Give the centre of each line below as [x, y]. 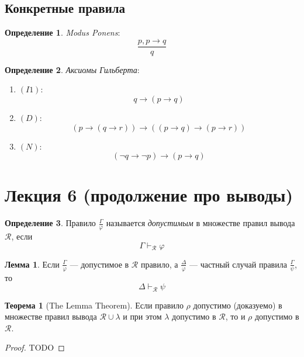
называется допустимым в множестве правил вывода [201, 223]
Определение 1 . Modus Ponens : [63, 32]
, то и [235, 316]
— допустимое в [99, 264]
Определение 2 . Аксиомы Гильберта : [72, 69]
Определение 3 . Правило [50, 223]
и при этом [142, 316]
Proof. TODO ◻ [35, 347]
